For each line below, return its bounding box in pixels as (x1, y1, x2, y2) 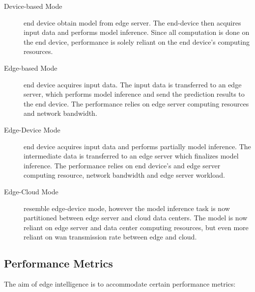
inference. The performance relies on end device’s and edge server (24, 160, 221, 170)
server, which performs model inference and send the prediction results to (24, 89, 245, 99)
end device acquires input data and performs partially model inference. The (24, 141, 251, 151)
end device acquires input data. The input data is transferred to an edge (24, 79, 242, 89)
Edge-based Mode (4, 62, 57, 73)
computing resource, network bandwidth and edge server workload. (24, 170, 225, 180)
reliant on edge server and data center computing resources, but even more (24, 222, 249, 232)
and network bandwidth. (24, 108, 97, 118)
